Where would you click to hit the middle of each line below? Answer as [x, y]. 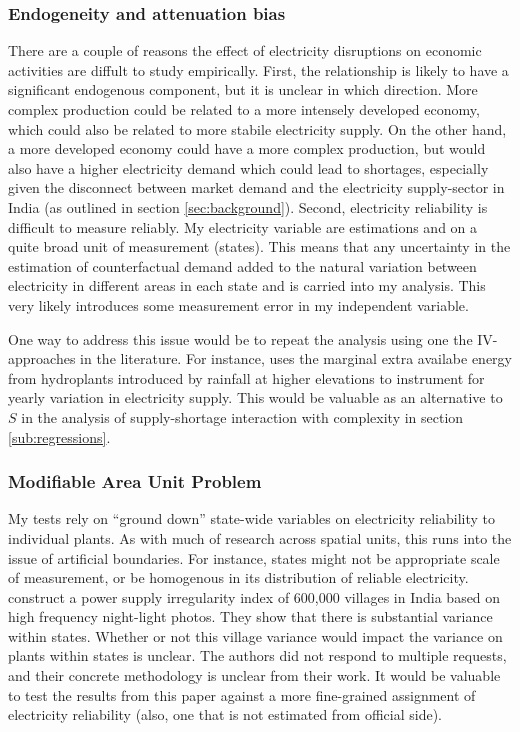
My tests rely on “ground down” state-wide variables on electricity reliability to [251, 518]
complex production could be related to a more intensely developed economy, [244, 109]
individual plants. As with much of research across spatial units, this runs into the [260, 537]
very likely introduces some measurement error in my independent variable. [238, 304]
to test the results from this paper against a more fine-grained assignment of [242, 694]
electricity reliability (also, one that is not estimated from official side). [225, 714]
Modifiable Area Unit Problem [135, 481]
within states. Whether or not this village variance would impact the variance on [255, 635]
